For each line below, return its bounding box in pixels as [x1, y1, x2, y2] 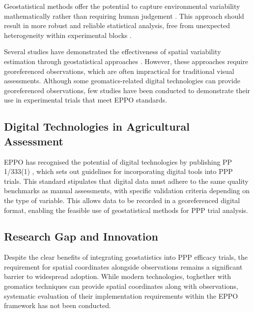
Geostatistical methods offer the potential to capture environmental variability [4, 1, 240, 11]
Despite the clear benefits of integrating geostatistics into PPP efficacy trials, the [4, 252, 248, 262]
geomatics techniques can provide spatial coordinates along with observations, [4, 281, 238, 291]
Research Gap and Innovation [4, 229, 158, 244]
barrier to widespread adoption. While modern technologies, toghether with [4, 271, 231, 281]
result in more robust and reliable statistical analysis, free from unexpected [4, 20, 230, 31]
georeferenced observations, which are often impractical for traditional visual [4, 66, 234, 76]
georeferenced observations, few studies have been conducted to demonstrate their [4, 85, 251, 95]
